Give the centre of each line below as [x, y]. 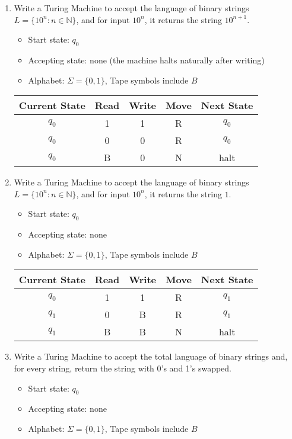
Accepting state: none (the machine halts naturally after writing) [146, 60]
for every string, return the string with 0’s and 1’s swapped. [123, 368]
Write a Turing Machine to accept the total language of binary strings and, [151, 356]
